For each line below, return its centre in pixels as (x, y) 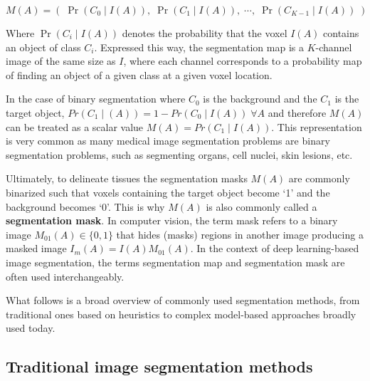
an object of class (43, 47)
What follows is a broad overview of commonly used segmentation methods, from (183, 300)
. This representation (317, 126)
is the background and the (260, 99)
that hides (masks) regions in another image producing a (240, 234)
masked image (36, 248)
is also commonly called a (261, 206)
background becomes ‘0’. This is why (85, 206)
